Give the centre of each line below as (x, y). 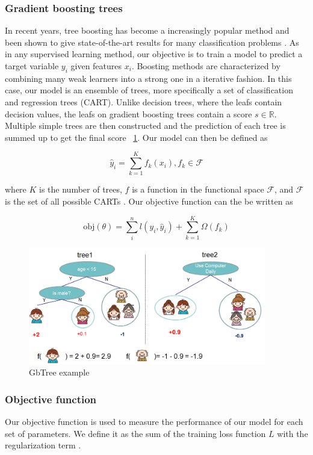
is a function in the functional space (198, 189)
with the (293, 433)
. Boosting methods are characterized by (206, 66)
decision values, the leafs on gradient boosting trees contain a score (129, 113)
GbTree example (59, 372)
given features (96, 66)
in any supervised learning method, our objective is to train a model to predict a (154, 54)
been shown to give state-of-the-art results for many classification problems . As (152, 42)
